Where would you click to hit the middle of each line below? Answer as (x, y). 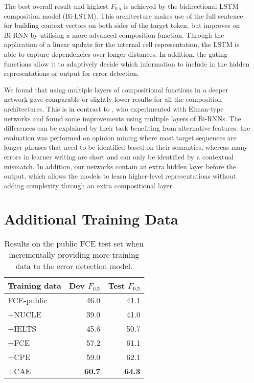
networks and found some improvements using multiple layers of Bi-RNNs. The (123, 118)
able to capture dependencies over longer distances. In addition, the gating (116, 54)
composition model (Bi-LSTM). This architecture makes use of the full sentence (124, 15)
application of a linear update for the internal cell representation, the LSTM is (122, 44)
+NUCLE (25, 315)
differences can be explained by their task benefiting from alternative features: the (127, 128)
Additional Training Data (91, 219)
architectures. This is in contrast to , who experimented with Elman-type (114, 108)
